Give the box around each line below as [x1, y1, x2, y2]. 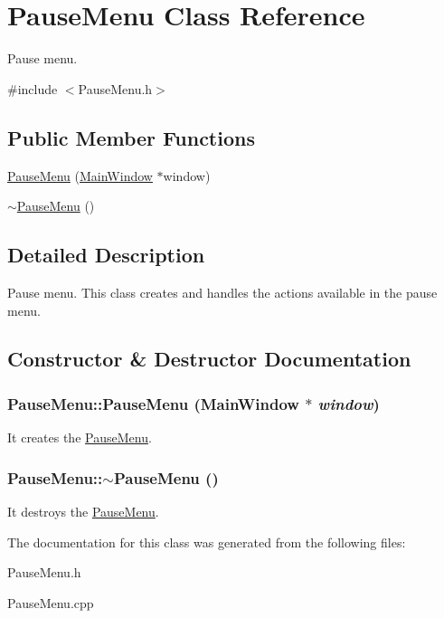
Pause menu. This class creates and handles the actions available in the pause [7, 282, 438, 301]
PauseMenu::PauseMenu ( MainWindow [7, 392, 299, 414]
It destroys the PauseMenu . [7, 501, 159, 520]
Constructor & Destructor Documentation [7, 345, 411, 373]
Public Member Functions [7, 123, 255, 151]
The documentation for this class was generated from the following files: [7, 532, 406, 551]
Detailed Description [7, 241, 205, 269]
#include [7, 79, 58, 98]
